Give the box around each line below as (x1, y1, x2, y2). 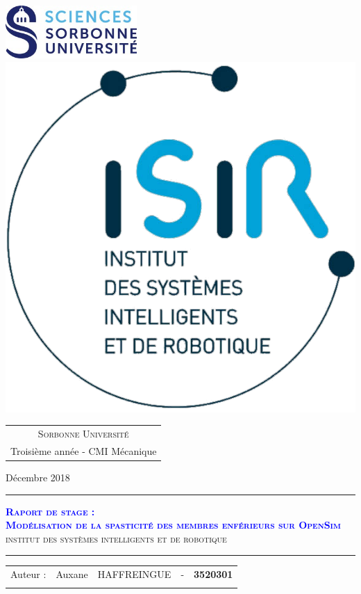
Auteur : (10, 567, 47, 581)
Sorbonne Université (37, 426, 129, 441)
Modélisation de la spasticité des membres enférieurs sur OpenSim (6, 517, 341, 532)
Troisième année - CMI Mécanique (10, 443, 157, 458)
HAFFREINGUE (97, 567, 171, 581)
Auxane (56, 567, 88, 581)
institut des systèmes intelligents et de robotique (6, 531, 227, 545)
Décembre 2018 (6, 470, 70, 485)
